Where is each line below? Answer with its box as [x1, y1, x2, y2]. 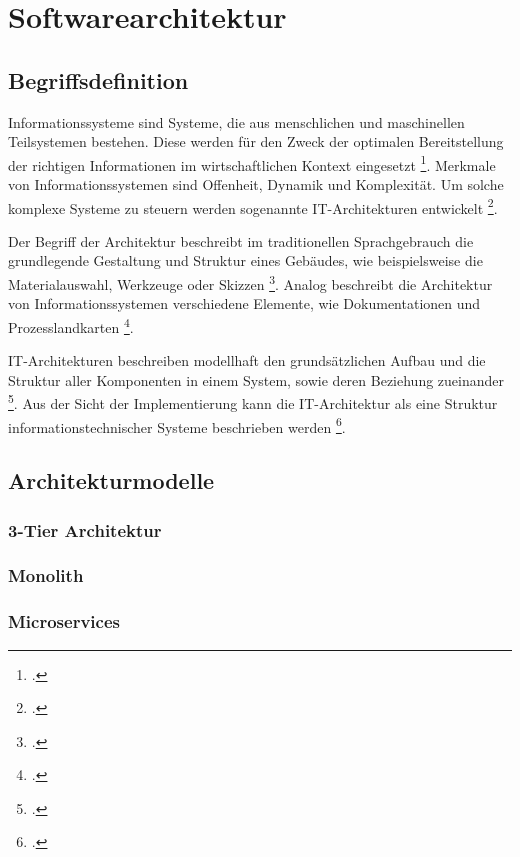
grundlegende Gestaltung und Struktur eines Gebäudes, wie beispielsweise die [8, 250, 483, 271]
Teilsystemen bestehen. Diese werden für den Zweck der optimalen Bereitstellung [8, 131, 504, 152]
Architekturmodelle [8, 465, 215, 496]
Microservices [8, 609, 120, 634]
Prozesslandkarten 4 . [8, 313, 134, 337]
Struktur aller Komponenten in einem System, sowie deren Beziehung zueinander [8, 369, 504, 390]
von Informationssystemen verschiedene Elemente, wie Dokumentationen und [8, 293, 481, 314]
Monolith [8, 563, 84, 588]
